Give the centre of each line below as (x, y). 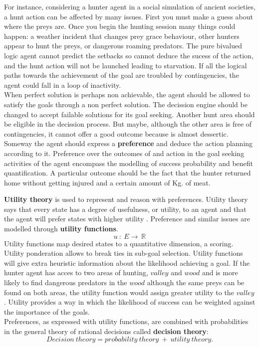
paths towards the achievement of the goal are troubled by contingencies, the (122, 75)
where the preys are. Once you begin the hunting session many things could (120, 26)
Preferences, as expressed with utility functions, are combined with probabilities (126, 321)
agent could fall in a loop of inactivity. (63, 85)
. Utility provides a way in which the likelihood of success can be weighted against (130, 302)
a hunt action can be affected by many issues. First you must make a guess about (129, 16)
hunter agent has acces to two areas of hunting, (76, 272)
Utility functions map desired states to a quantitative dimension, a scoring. (119, 243)
